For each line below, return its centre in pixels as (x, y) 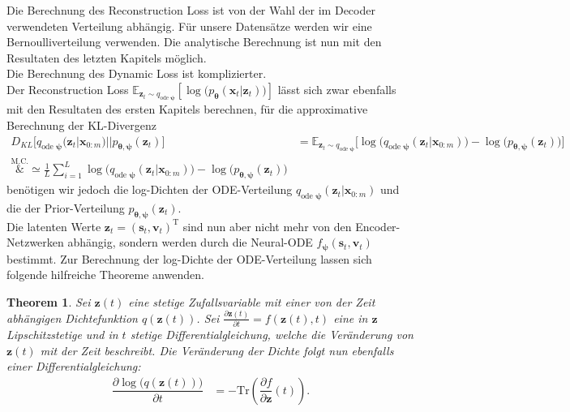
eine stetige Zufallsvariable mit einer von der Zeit (252, 301)
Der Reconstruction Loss (68, 89)
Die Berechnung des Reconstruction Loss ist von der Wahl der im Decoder (191, 10)
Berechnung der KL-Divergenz (82, 124)
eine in (351, 318)
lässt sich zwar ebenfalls (337, 89)
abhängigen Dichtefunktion (72, 318)
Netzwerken (35, 242)
